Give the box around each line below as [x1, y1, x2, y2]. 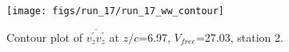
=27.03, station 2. [195, 28, 283, 45]
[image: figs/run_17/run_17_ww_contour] [6, 6, 225, 17]
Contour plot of [6, 28, 82, 45]
